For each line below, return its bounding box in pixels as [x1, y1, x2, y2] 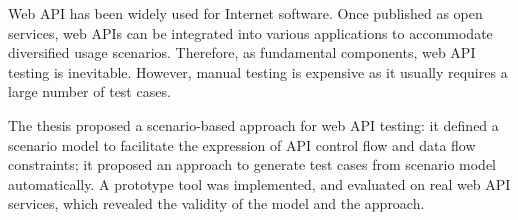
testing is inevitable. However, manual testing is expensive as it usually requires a [8, 61, 508, 82]
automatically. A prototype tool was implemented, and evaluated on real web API [8, 173, 511, 194]
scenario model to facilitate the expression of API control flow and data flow [8, 134, 476, 155]
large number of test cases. [8, 81, 171, 102]
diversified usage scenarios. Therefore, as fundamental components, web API [8, 42, 476, 63]
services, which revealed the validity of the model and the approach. [8, 193, 425, 214]
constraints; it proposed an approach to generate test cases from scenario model [8, 154, 497, 175]
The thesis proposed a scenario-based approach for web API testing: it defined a [8, 114, 499, 135]
